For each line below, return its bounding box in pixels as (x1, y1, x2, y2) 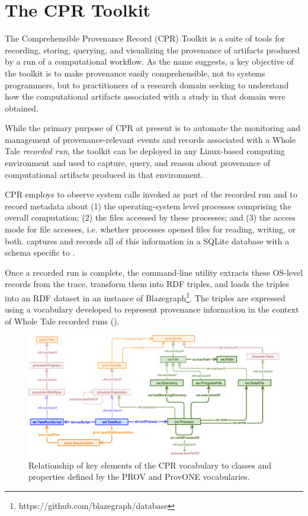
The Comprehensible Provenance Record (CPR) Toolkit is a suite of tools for (5, 32, 285, 44)
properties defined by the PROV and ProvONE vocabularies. (28, 470, 250, 483)
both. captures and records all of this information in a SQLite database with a (5, 234, 290, 247)
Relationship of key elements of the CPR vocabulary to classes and (28, 458, 272, 471)
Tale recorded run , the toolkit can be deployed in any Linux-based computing (5, 145, 285, 157)
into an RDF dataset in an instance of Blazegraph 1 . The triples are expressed (5, 290, 285, 304)
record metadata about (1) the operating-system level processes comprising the (5, 199, 291, 212)
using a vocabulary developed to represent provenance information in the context (5, 303, 299, 316)
